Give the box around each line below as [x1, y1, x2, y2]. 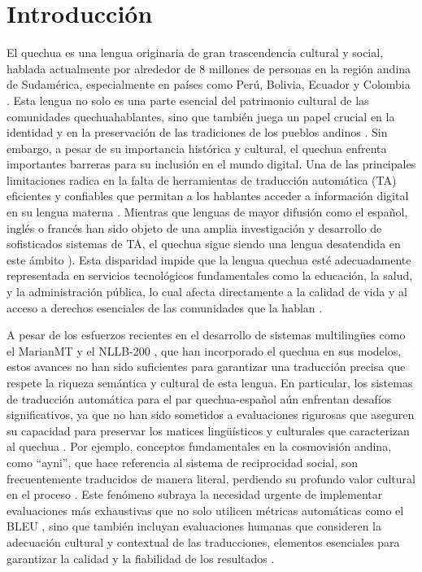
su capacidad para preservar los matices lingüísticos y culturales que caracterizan [7, 421, 410, 439]
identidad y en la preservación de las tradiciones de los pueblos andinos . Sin [7, 124, 388, 141]
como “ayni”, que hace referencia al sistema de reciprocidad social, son [7, 453, 359, 470]
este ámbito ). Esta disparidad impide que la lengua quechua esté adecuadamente [7, 251, 411, 268]
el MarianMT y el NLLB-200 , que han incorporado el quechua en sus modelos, [7, 342, 402, 359]
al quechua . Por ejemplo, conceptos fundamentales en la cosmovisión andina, [7, 438, 392, 455]
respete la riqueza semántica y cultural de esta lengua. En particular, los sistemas [7, 374, 413, 391]
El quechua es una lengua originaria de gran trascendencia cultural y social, [7, 44, 384, 61]
